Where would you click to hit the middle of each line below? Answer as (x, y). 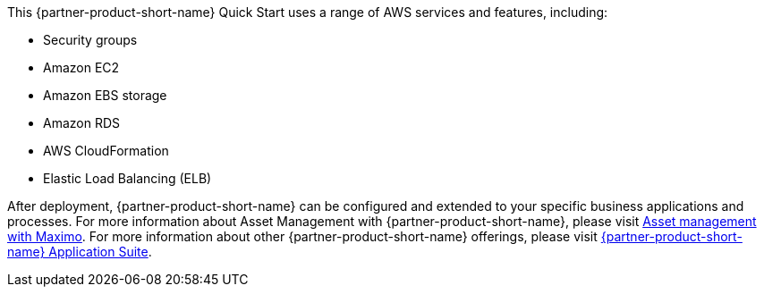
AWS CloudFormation (106, 151)
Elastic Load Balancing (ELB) (127, 178)
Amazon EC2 (81, 67)
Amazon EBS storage (105, 95)
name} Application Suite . (80, 252)
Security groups (90, 40)
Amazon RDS (82, 123)
